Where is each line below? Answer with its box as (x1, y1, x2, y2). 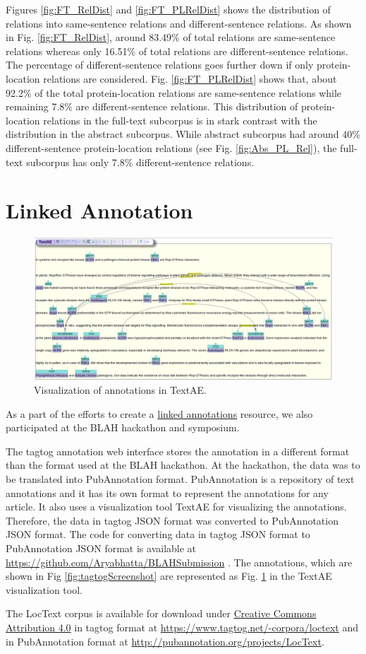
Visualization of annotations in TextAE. (34, 383, 207, 397)
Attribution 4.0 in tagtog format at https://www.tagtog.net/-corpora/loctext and (6, 619, 359, 634)
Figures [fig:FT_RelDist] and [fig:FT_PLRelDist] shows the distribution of (6, 2, 331, 16)
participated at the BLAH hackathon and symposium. (6, 420, 240, 435)
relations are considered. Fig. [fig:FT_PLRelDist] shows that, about (43, 71, 337, 86)
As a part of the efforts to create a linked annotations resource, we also (6, 406, 313, 421)
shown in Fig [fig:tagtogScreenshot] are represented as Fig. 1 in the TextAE (6, 568, 332, 583)
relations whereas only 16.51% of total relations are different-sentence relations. (6, 43, 348, 58)
